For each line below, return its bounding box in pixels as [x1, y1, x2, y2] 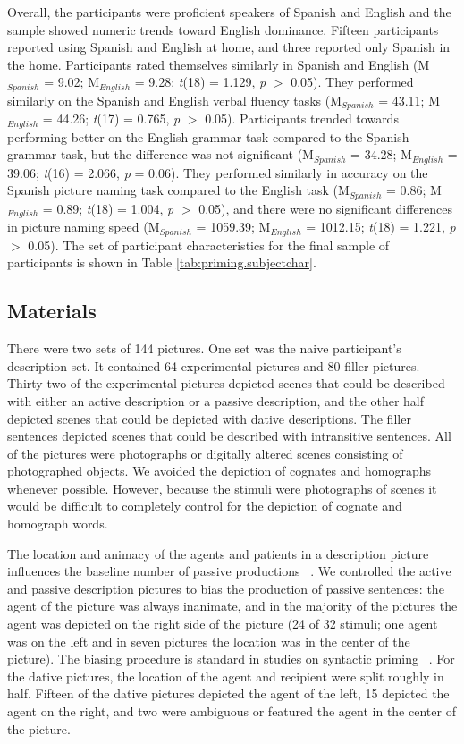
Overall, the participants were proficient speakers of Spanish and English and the [7, 3, 451, 21]
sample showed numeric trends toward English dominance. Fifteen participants [7, 20, 439, 38]
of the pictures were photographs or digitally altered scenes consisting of [7, 444, 403, 462]
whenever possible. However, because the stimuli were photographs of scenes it [7, 478, 437, 497]
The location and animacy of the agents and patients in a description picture [7, 544, 429, 562]
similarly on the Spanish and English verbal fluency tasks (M [7, 90, 342, 109]
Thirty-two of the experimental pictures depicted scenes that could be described [7, 374, 445, 393]
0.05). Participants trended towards [205, 109, 399, 128]
